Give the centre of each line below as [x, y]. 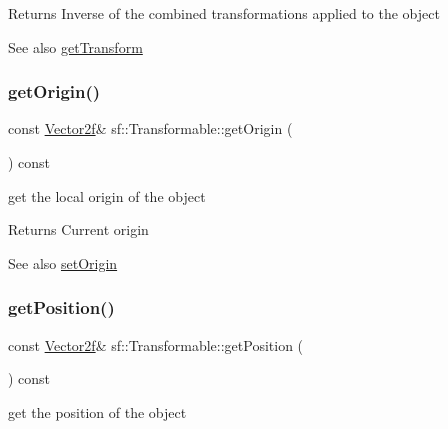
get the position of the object [97, 411]
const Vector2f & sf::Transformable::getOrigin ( [150, 128]
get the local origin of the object [107, 195]
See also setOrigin [63, 262]
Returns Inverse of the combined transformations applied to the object [224, 13]
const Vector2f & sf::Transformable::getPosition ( [156, 344]
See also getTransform [75, 46]
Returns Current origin [78, 229]
